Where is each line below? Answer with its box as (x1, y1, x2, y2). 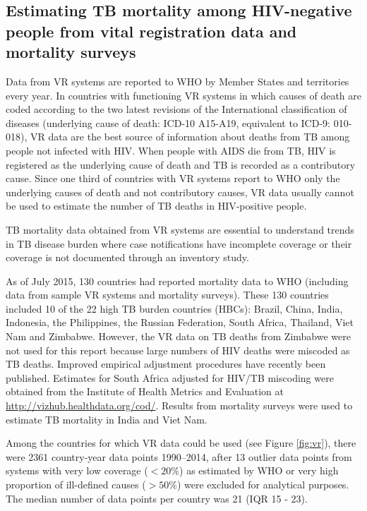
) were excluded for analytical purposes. (176, 477, 349, 492)
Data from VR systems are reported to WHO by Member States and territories (6, 73, 349, 88)
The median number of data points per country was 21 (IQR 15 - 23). (6, 491, 308, 505)
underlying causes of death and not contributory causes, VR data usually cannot (6, 184, 354, 199)
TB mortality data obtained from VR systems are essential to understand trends (6, 222, 354, 236)
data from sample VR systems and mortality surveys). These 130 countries (6, 287, 329, 302)
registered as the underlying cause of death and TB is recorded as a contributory (6, 157, 356, 172)
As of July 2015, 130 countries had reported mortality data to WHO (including (6, 273, 349, 288)
